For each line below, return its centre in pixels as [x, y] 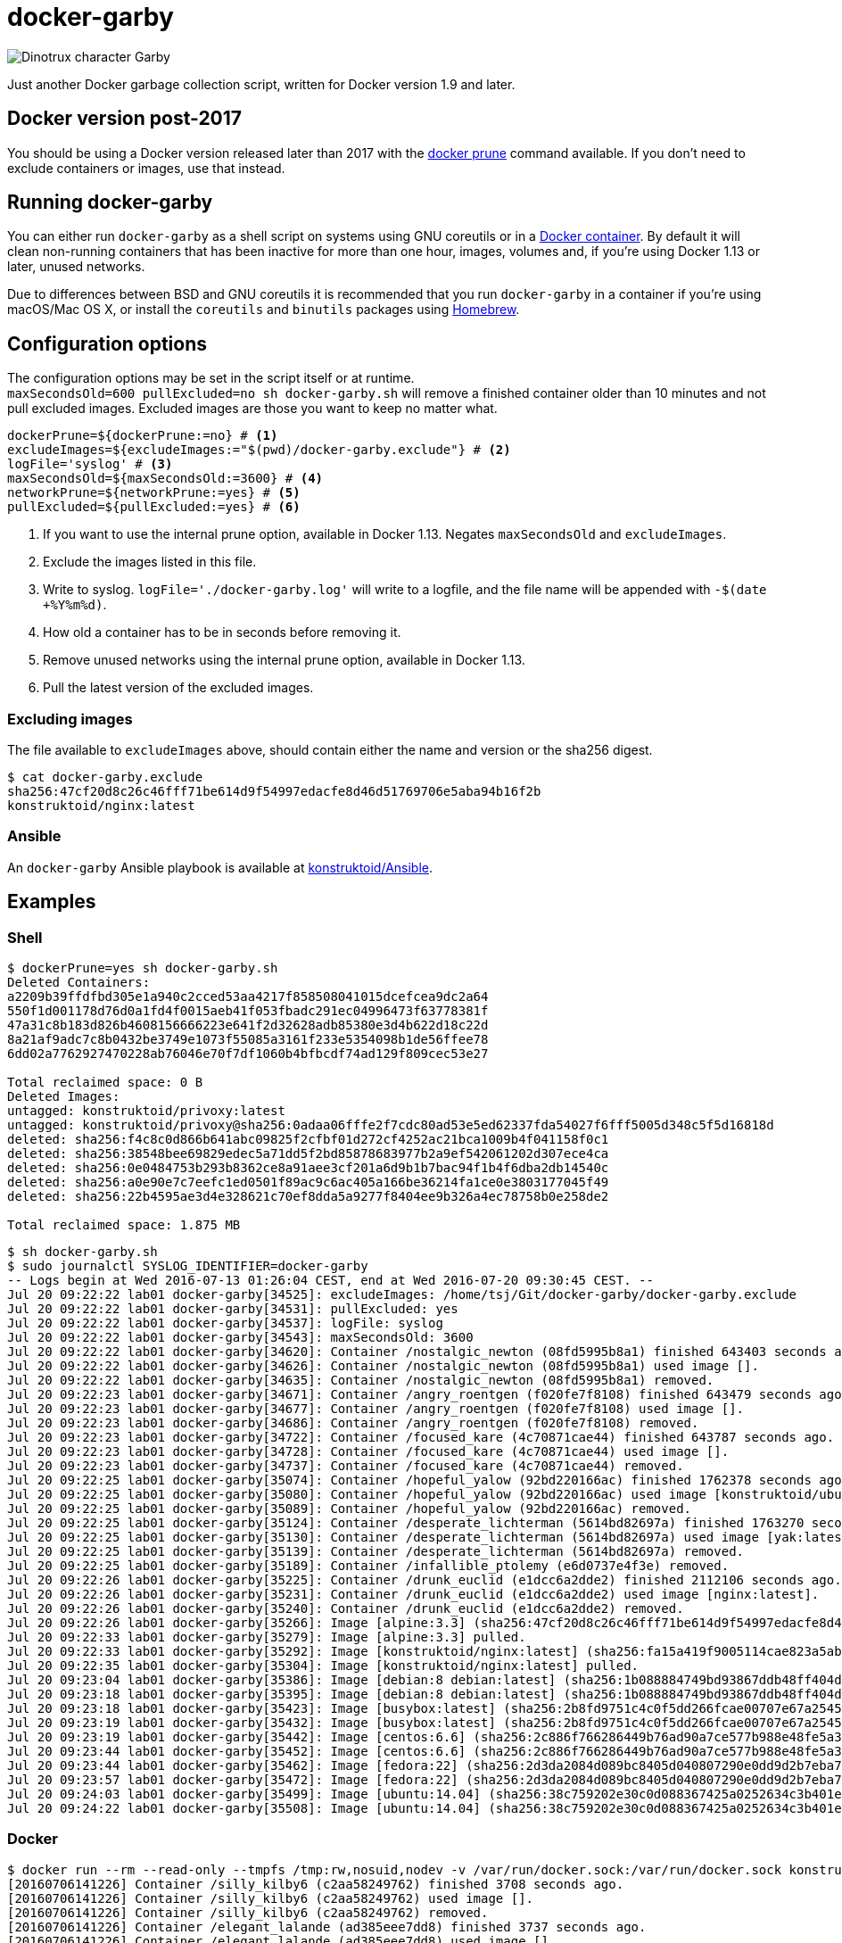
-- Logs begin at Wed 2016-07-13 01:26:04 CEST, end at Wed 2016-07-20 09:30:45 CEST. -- [330, 1280]
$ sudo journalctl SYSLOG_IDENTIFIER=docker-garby [188, 1266]
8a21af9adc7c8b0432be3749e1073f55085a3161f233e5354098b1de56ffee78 [248, 1039]
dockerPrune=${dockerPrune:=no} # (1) [143, 436]
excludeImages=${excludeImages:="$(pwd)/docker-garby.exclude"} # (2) [259, 450]
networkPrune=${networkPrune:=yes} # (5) [154, 493]
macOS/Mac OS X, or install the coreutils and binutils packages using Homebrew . [264, 310]
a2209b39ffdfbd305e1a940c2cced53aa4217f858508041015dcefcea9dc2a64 [248, 996]
